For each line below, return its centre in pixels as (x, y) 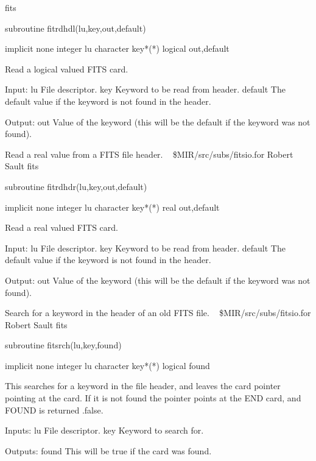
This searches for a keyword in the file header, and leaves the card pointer (143, 386)
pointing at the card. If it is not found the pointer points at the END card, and (153, 398)
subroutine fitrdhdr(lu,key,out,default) (76, 186)
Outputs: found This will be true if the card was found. (108, 450)
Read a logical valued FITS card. (67, 69)
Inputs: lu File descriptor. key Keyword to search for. (104, 430)
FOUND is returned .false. (54, 410)
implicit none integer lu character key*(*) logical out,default (117, 48)
